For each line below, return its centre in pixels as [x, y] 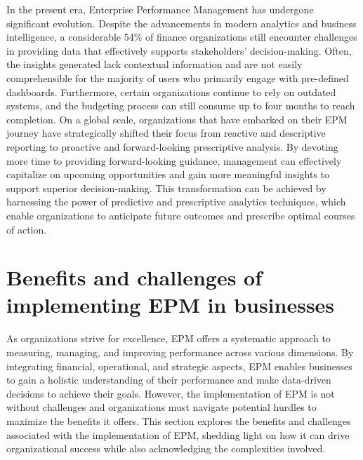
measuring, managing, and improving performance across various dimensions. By [180, 352]
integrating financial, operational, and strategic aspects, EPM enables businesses [179, 366]
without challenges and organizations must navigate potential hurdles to [161, 407]
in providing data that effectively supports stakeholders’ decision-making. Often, [179, 50]
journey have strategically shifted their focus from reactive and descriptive [166, 133]
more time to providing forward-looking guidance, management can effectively [174, 160]
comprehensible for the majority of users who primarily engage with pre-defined [178, 77]
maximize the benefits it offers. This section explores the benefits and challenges [179, 420]
